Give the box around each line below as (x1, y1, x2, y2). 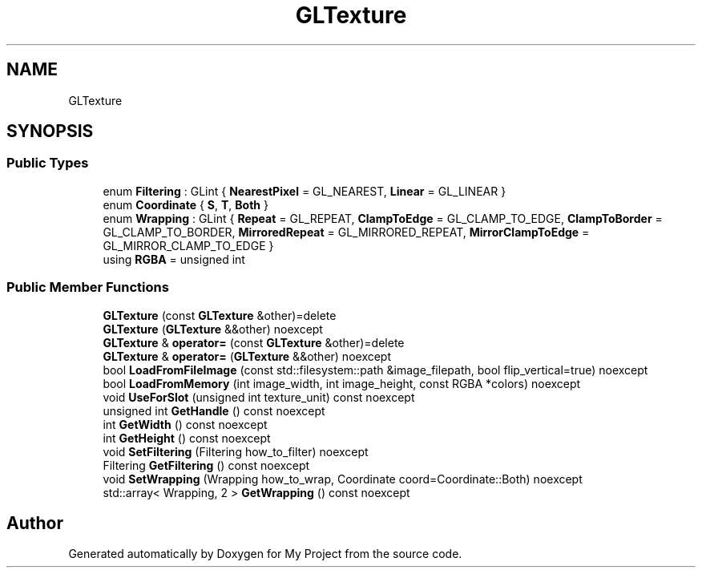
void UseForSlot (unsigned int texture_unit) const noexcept (103, 390, 415, 404)
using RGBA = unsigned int (103, 252, 245, 266)
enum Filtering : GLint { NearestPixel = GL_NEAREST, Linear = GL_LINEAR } (103, 184, 506, 198)
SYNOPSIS (6, 121, 94, 142)
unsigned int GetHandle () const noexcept (103, 403, 325, 418)
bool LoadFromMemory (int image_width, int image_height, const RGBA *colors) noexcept (103, 376, 581, 390)
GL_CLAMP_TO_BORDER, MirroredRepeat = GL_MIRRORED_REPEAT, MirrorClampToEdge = (103, 224, 590, 239)
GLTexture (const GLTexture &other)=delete (103, 308, 337, 322)
